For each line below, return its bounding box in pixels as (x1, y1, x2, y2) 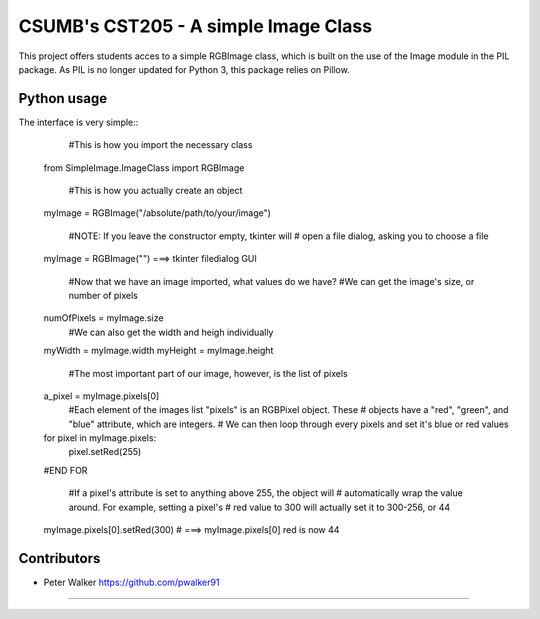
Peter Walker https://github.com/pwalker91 (43, 576, 220, 588)
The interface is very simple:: (18, 116, 139, 128)
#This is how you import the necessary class (68, 139, 253, 151)
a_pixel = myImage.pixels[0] (43, 390, 160, 402)
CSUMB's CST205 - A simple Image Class (18, 15, 373, 37)
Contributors (18, 550, 101, 567)
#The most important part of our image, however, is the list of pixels (68, 367, 349, 379)
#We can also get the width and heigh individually (68, 326, 274, 338)
